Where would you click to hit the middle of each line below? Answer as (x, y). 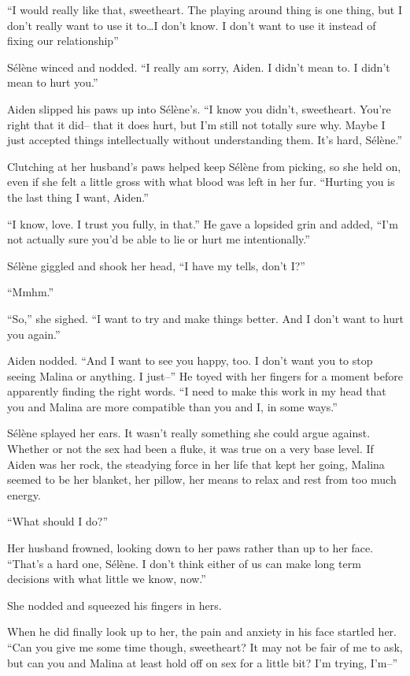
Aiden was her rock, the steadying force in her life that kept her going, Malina (196, 464)
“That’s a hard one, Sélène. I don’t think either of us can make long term (184, 563)
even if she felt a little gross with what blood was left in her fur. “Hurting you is (201, 182)
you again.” (34, 334)
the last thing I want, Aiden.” (78, 197)
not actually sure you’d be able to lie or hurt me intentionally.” (159, 239)
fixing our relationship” (63, 41)
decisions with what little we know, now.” (107, 579)
